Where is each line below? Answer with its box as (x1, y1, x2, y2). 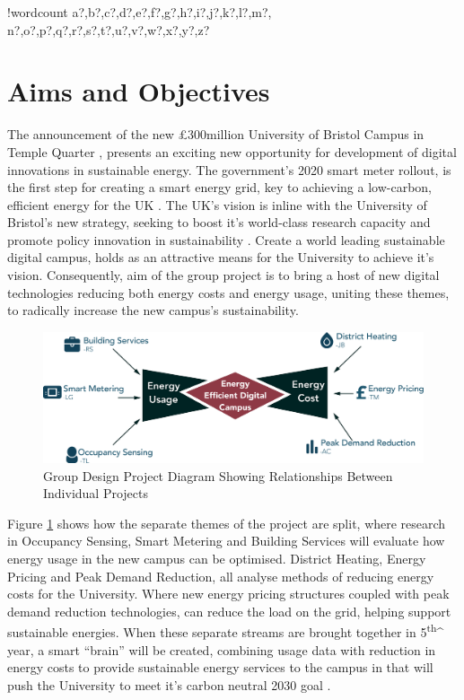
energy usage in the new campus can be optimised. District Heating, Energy (7, 548, 426, 567)
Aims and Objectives (7, 73, 270, 109)
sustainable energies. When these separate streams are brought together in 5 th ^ (7, 620, 444, 641)
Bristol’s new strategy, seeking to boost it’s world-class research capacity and (7, 213, 431, 232)
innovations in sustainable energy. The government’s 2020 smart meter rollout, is (7, 160, 451, 179)
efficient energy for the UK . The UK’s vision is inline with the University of (7, 195, 427, 214)
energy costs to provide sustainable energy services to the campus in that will (7, 658, 433, 677)
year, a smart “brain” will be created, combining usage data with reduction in (7, 640, 436, 659)
